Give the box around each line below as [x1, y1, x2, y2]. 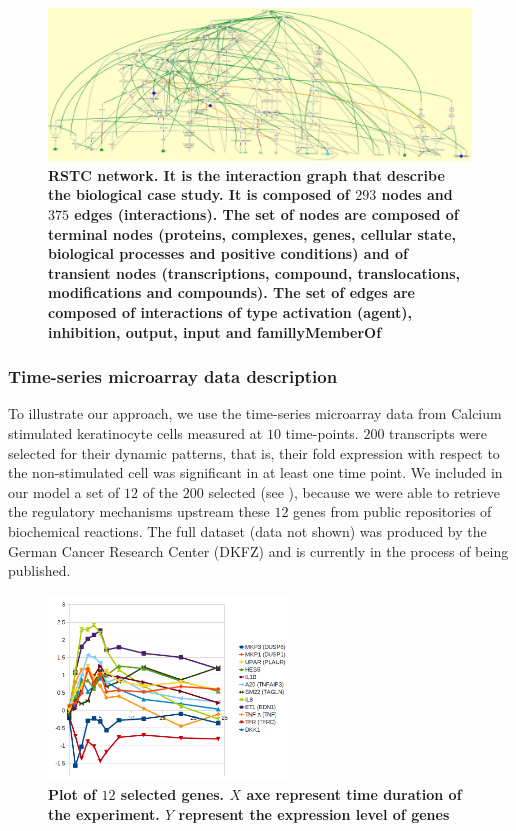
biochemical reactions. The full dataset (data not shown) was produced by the [8, 520, 487, 541]
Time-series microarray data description [8, 364, 338, 389]
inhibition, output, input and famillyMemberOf [48, 321, 382, 342]
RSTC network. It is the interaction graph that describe [48, 164, 445, 185]
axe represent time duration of [246, 784, 462, 805]
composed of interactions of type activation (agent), [48, 301, 413, 322]
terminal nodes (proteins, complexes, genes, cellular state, [48, 223, 457, 244]
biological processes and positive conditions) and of [48, 243, 408, 264]
